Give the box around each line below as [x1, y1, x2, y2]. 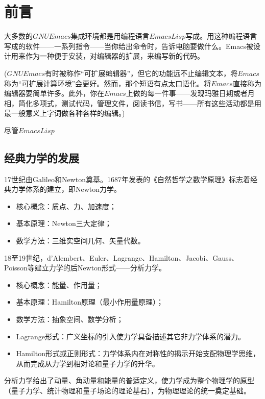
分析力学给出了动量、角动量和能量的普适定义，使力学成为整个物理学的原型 [4, 375, 254, 386]
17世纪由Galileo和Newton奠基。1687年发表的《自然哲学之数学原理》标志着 [4, 173, 250, 184]
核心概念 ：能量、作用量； [16, 279, 102, 290]
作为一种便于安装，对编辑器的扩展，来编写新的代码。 [25, 51, 204, 61]
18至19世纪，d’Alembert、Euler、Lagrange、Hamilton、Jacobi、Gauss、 [4, 252, 239, 263]
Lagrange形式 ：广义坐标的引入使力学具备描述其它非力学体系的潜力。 [16, 331, 246, 341]
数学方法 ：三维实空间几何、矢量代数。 [16, 235, 145, 246]
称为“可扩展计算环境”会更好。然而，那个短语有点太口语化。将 [4, 78, 211, 88]
